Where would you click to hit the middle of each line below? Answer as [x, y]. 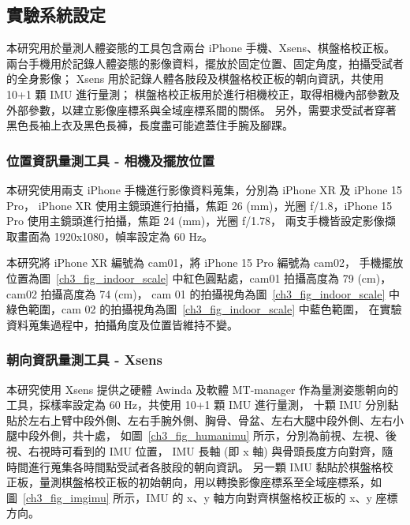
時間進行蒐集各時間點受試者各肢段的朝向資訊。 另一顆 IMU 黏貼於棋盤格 [194, 466]
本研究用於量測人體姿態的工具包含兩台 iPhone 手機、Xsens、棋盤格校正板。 [201, 48]
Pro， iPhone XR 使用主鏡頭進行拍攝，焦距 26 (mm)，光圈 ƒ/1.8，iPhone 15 [199, 205]
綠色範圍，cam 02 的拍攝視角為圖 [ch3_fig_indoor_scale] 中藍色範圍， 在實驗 [204, 309]
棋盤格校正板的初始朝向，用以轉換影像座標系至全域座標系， [216, 482]
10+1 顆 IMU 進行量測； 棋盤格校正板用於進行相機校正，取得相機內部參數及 [203, 94]
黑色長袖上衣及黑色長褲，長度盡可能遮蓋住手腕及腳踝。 [150, 125]
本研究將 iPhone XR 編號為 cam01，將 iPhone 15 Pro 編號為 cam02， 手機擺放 [205, 262]
